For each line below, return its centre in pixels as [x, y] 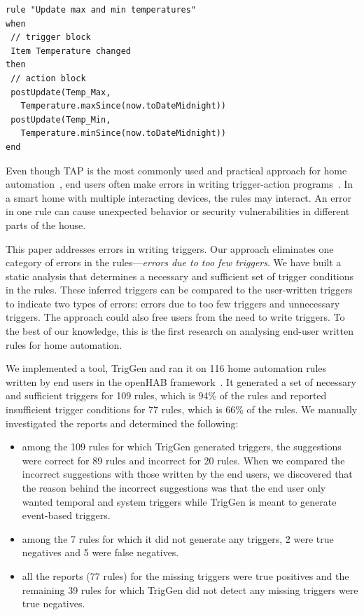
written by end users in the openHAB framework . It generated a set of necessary [181, 381]
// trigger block [51, 37]
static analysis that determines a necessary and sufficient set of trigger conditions [180, 276]
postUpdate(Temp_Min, [61, 119]
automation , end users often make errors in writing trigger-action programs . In [180, 184]
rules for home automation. [64, 344]
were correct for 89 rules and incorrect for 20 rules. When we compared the [183, 460]
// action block [48, 78]
